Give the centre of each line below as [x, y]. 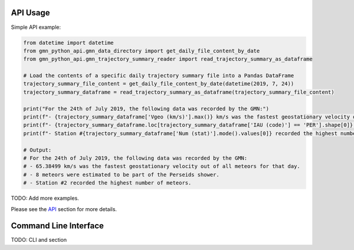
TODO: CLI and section [39, 240]
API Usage [30, 13]
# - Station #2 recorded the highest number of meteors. [107, 183]
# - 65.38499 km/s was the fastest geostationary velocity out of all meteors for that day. [162, 166]
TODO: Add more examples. [45, 198]
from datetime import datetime [69, 42]
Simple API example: [36, 27]
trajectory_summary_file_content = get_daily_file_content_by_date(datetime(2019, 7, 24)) [159, 84]
